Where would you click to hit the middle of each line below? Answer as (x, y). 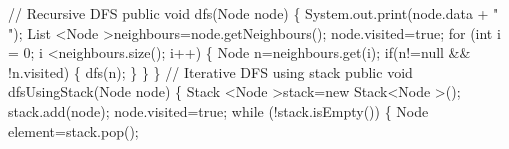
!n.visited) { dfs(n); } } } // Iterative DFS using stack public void (210, 71)
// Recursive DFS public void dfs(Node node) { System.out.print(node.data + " (253, 13)
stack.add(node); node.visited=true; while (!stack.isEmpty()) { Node (218, 110)
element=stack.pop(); (73, 130)
